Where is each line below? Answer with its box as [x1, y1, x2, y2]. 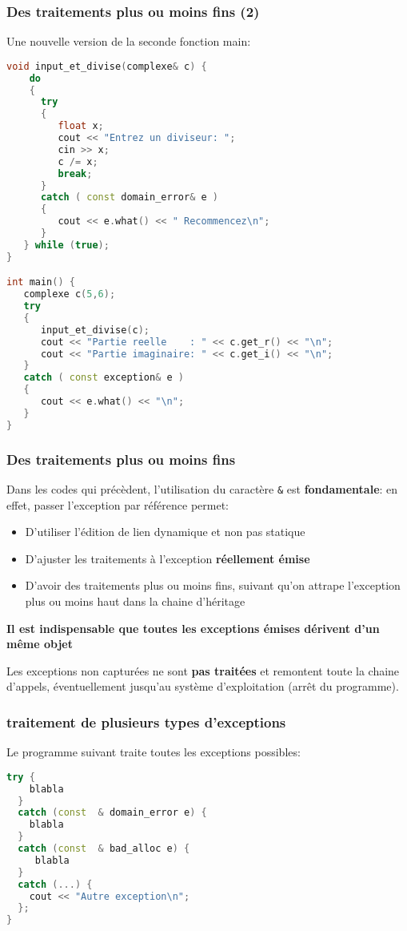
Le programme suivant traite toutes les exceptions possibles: [6, 744, 301, 760]
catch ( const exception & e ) [23, 372, 185, 384]
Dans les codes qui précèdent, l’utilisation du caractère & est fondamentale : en [6, 480, 398, 497]
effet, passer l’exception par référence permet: [6, 496, 229, 513]
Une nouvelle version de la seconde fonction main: [6, 33, 251, 50]
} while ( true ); [23, 239, 110, 251]
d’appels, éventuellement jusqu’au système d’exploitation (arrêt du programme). [6, 678, 399, 695]
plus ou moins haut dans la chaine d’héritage [25, 592, 245, 609]
